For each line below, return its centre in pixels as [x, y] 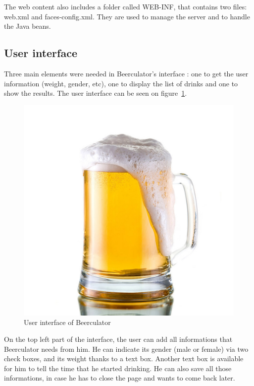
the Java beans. [27, 26]
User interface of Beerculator [67, 322]
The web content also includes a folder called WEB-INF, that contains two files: [126, 6]
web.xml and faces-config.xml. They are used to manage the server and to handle [127, 16]
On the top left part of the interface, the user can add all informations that [118, 339]
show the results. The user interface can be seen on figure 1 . [96, 93]
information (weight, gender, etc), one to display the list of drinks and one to [121, 83]
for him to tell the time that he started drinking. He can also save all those [118, 368]
